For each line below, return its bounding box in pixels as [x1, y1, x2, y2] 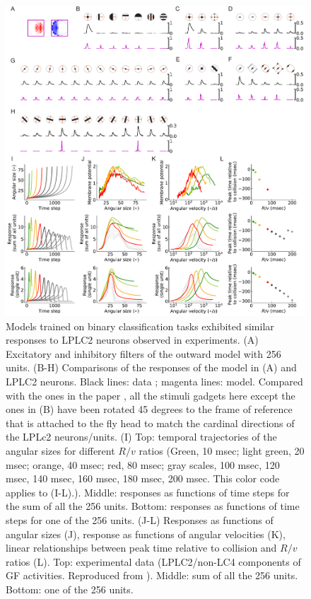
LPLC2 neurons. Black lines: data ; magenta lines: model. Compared [6, 373, 303, 388]
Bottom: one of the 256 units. [6, 581, 134, 596]
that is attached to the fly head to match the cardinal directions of [6, 415, 295, 430]
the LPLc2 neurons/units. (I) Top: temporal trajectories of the [6, 429, 277, 444]
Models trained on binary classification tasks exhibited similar [6, 318, 274, 333]
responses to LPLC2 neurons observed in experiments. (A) [6, 332, 259, 347]
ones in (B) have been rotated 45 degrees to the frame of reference [6, 402, 293, 417]
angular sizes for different [6, 443, 115, 458]
